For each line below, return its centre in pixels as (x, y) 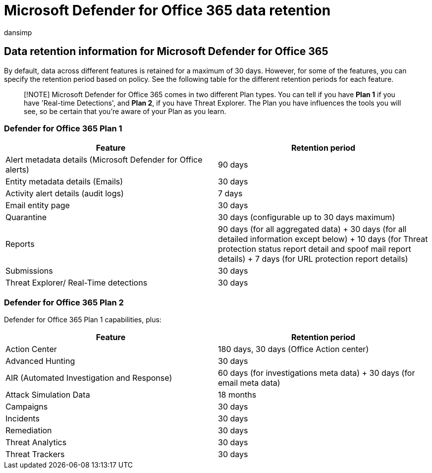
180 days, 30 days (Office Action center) (294, 349)
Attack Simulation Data (48, 395)
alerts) (17, 170)
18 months (237, 395)
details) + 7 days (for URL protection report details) (313, 259)
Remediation (29, 431)
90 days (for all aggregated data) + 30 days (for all (312, 229)
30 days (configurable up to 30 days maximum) (307, 217)
